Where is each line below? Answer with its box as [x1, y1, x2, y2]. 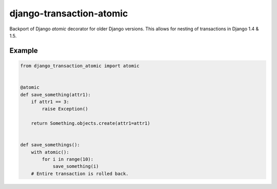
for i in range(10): [42, 157, 94, 162]
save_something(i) [52, 163, 100, 169]
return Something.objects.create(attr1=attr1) [31, 121, 151, 126]
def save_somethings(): [20, 142, 81, 148]
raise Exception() [42, 106, 88, 112]
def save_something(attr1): [20, 91, 91, 98]
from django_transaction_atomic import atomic [20, 63, 140, 69]
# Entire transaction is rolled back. [31, 171, 129, 177]
